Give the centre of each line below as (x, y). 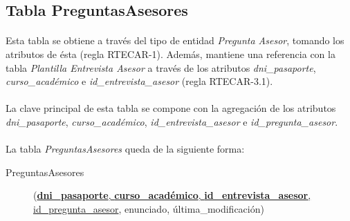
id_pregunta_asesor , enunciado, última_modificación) (149, 208)
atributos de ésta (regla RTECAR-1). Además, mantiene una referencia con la (171, 54)
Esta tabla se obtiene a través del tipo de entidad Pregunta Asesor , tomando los (175, 40)
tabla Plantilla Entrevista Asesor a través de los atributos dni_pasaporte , (161, 67)
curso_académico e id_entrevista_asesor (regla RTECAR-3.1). (139, 81)
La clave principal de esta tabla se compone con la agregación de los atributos (171, 108)
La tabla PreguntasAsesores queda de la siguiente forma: (125, 149)
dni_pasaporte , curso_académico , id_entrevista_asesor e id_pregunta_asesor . (172, 121)
